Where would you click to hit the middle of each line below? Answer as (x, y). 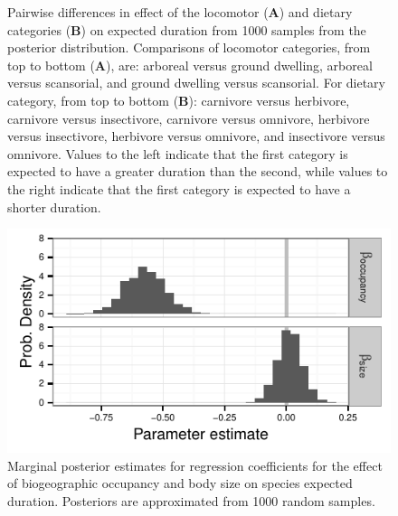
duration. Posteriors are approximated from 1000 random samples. (191, 500)
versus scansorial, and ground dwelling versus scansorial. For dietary (196, 83)
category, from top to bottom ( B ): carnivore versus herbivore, (179, 100)
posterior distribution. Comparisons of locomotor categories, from (189, 47)
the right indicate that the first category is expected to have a (179, 188)
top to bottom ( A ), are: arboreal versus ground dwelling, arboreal (190, 65)
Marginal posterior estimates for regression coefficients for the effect (195, 465)
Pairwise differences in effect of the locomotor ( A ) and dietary (180, 12)
